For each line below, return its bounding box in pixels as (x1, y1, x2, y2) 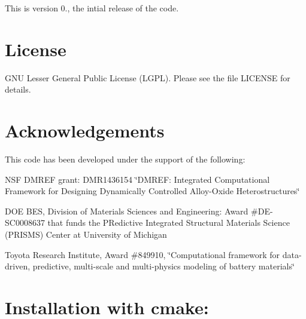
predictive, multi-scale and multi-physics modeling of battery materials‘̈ (32, 260, 295, 272)
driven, (5, 260, 31, 272)
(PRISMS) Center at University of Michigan (5, 228, 167, 240)
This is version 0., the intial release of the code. (5, 2, 179, 14)
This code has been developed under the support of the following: (5, 153, 246, 165)
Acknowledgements (5, 118, 165, 143)
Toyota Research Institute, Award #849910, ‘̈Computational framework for (5, 248, 280, 260)
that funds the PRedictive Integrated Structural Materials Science (47, 216, 290, 229)
